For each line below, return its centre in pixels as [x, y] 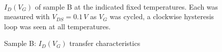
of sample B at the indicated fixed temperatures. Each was [127, 6]
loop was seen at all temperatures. [58, 26]
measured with [27, 16]
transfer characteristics [105, 43]
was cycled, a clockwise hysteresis [162, 16]
